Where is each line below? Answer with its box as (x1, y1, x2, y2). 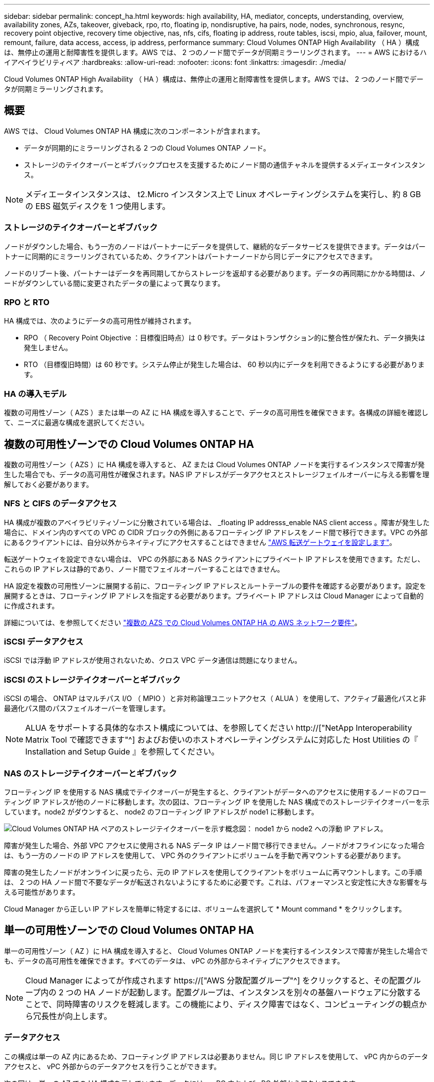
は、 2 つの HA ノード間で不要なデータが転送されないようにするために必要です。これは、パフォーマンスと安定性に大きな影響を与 (4, 877, 428, 886)
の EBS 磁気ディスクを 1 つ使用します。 (25, 201, 170, 211)
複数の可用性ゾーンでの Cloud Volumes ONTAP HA (4, 437, 254, 450)
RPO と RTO (4, 297, 50, 307)
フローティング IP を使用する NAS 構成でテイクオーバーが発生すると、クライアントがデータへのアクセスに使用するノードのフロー (4, 787, 427, 796)
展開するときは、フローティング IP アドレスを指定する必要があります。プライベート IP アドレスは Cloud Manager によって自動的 (4, 591, 424, 600)
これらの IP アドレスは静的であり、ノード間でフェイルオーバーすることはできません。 (4, 564, 284, 573)
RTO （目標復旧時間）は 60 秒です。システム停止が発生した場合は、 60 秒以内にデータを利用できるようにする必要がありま (24, 360, 425, 369)
